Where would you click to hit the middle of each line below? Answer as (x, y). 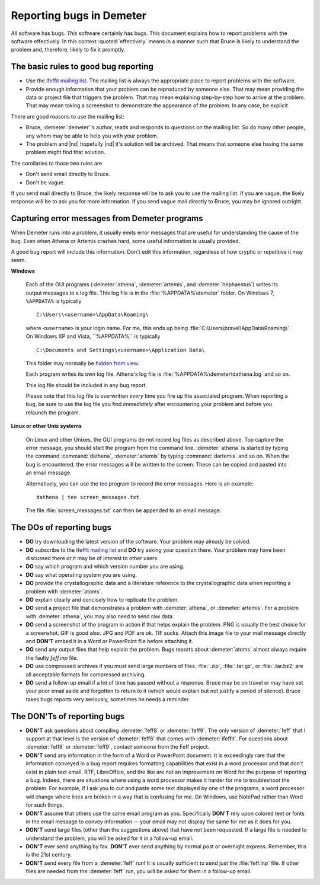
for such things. (45, 805)
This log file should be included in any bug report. (87, 385)
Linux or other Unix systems (47, 426)
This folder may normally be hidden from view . (82, 363)
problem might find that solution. (66, 152)
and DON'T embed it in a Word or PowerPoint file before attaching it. (110, 641)
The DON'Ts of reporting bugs (68, 716)
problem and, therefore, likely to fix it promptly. (68, 50)
